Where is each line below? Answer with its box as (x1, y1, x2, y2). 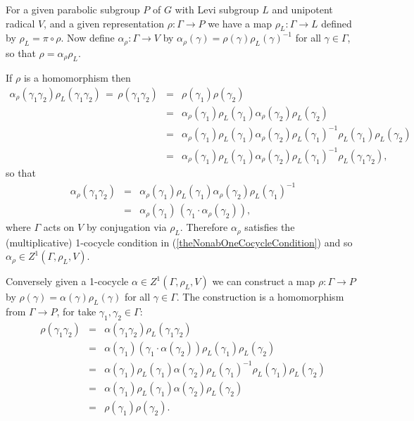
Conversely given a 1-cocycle (6, 274, 129, 289)
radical (6, 15, 35, 30)
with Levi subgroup (175, 2, 259, 16)
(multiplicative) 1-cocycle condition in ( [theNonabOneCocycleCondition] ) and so (6, 234, 353, 249)
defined (321, 15, 352, 30)
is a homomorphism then (23, 70, 131, 85)
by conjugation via (86, 220, 167, 234)
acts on (43, 220, 75, 234)
